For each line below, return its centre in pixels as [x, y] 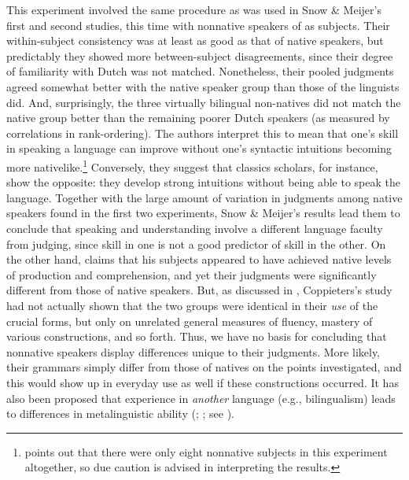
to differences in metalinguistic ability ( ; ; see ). [120, 414]
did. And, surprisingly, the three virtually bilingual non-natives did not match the [204, 102]
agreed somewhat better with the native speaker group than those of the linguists [203, 86]
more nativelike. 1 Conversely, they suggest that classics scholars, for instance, [192, 165]
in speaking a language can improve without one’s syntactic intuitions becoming [199, 148]
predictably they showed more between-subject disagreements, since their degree [200, 55]
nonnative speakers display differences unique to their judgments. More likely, [193, 351]
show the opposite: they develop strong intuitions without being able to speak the [203, 182]
